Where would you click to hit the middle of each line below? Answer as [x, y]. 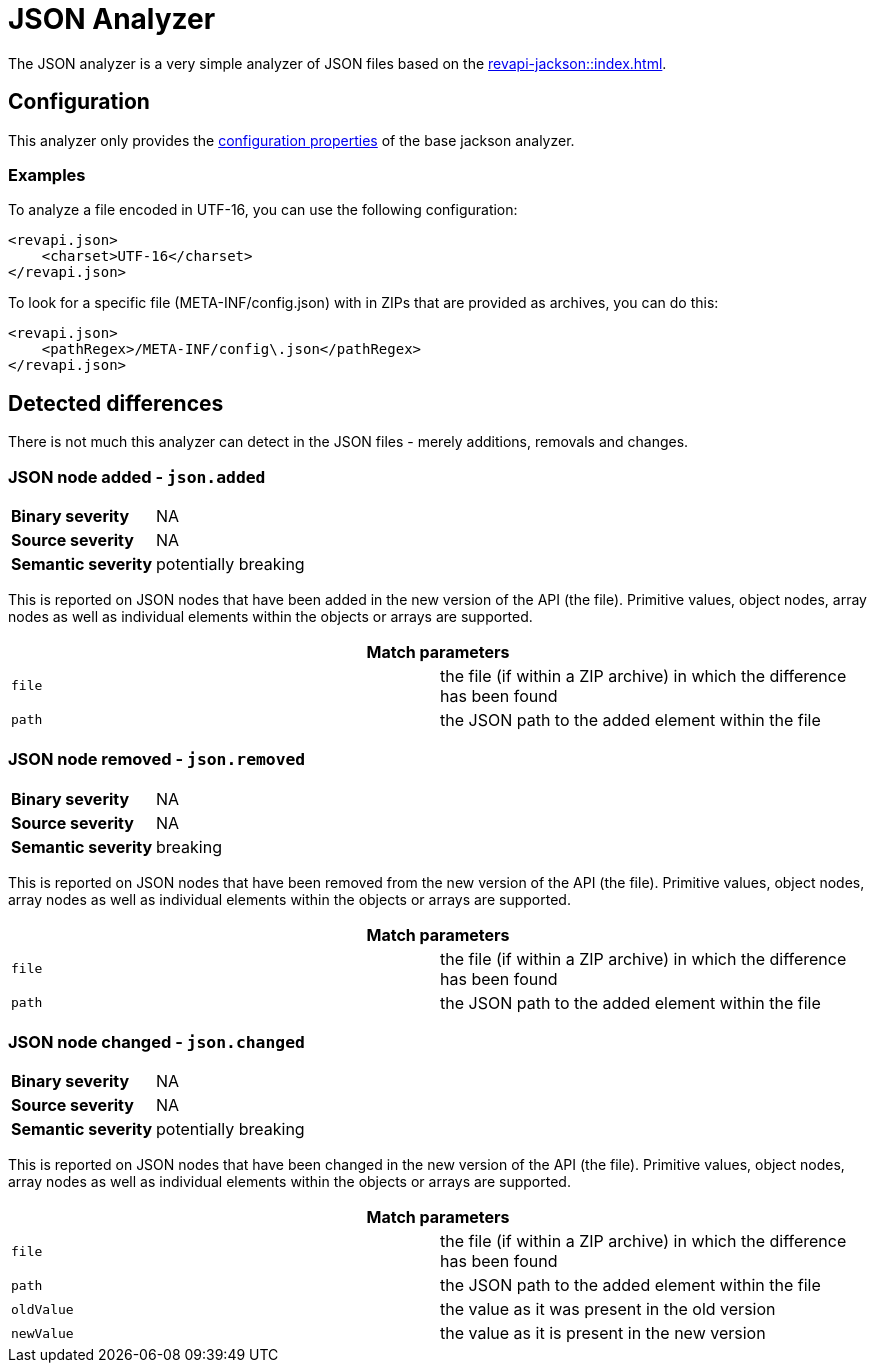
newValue [42, 1333]
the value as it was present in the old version [608, 1309]
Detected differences [116, 403]
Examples [47, 174]
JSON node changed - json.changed [156, 1042]
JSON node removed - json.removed [157, 759]
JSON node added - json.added [137, 476]
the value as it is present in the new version [603, 1333]
